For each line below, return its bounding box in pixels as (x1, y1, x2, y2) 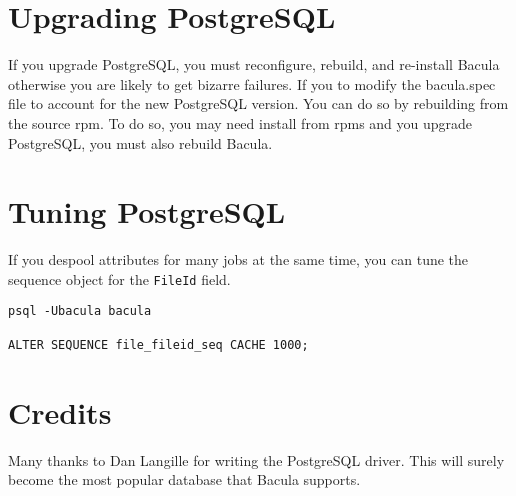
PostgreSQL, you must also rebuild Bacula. (8, 132, 273, 153)
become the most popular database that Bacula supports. (8, 469, 361, 490)
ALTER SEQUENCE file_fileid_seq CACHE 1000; (8, 337, 309, 352)
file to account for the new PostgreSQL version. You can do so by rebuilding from (8, 93, 509, 114)
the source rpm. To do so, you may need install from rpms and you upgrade (8, 112, 473, 133)
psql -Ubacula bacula (8, 304, 152, 319)
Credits (8, 391, 112, 432)
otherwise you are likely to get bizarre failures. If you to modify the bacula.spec (8, 73, 496, 94)
